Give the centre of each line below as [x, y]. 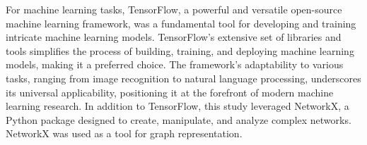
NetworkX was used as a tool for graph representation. [124, 133]
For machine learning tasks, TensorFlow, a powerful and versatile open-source [174, 9]
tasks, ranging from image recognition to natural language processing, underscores [183, 78]
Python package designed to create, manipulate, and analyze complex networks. [179, 119]
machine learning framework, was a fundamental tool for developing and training [181, 23]
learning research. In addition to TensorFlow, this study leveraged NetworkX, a [177, 106]
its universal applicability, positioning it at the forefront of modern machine [170, 92]
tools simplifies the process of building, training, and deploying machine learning [180, 50]
